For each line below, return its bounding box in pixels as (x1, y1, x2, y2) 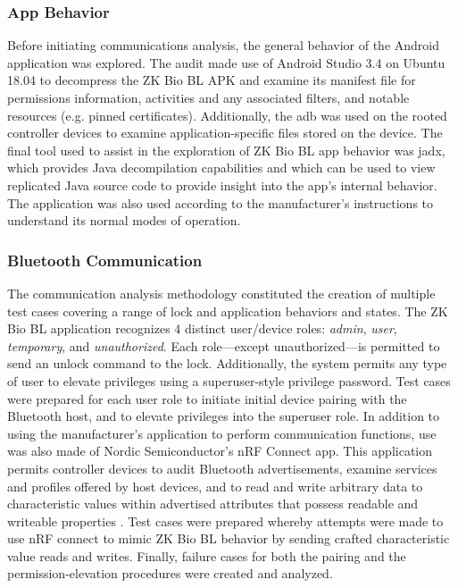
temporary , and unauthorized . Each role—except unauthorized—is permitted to (7, 336, 440, 355)
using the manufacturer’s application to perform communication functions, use (7, 424, 437, 442)
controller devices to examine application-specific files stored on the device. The (7, 123, 443, 142)
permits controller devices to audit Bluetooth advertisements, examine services (7, 458, 437, 477)
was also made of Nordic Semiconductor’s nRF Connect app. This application (7, 441, 432, 460)
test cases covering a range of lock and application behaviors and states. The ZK (7, 301, 448, 320)
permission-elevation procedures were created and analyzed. (7, 564, 333, 583)
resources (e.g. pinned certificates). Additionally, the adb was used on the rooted (7, 105, 447, 124)
